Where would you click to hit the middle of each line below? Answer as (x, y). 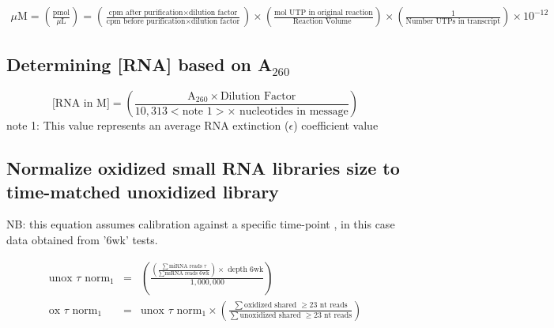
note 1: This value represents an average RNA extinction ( (148, 125)
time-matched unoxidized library (143, 191)
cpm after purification (146, 12)
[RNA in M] (81, 104)
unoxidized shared (270, 315)
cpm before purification (146, 22)
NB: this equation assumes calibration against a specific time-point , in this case (201, 224)
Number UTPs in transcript (453, 22)
